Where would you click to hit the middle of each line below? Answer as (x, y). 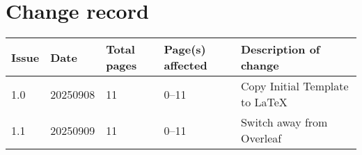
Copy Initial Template (294, 86)
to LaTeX (264, 102)
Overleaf (261, 138)
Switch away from (284, 122)
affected (186, 65)
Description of (280, 49)
